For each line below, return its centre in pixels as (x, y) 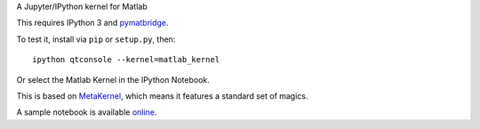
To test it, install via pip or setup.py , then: (96, 39)
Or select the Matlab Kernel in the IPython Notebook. (113, 79)
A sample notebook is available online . (87, 112)
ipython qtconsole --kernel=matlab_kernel (126, 60)
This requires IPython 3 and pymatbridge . (92, 23)
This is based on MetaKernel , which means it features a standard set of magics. (162, 96)
